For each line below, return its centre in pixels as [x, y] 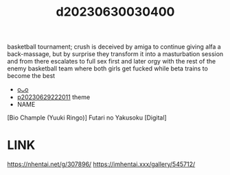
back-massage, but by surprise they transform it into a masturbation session [115, 54]
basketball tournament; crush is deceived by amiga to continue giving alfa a [114, 47]
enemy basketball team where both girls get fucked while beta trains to [107, 68]
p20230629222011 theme [54, 97]
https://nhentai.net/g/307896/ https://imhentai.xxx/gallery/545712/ [101, 164]
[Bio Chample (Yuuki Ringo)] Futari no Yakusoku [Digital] [87, 118]
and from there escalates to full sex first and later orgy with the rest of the [112, 62]
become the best [31, 76]
